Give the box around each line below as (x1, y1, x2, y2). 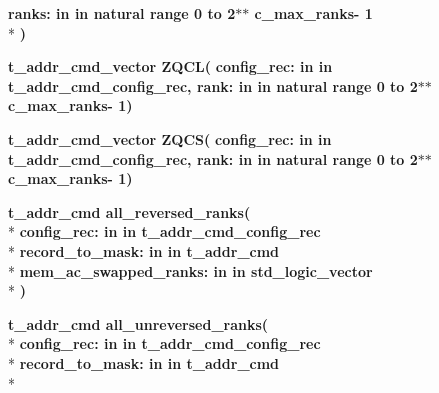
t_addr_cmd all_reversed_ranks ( (8, 201, 251, 222)
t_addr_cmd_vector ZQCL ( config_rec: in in (8, 56, 333, 77)
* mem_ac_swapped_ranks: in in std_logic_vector (8, 260, 373, 281)
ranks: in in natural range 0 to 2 (8, 3, 236, 23)
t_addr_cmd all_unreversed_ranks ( (8, 313, 269, 334)
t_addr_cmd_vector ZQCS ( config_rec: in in (8, 128, 332, 149)
